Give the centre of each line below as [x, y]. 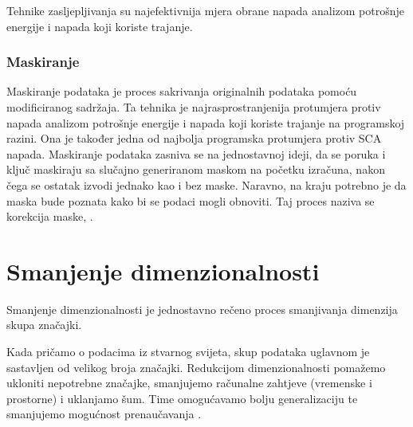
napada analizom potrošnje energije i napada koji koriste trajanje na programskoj [206, 122]
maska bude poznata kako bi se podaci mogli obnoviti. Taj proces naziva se [191, 200]
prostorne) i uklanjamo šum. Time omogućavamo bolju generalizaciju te [182, 398]
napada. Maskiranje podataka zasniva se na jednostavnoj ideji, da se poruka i [196, 153]
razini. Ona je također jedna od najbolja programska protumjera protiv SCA [194, 138]
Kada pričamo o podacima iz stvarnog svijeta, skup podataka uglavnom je [188, 352]
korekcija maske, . [50, 216]
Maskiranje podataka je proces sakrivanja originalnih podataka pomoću [182, 91]
